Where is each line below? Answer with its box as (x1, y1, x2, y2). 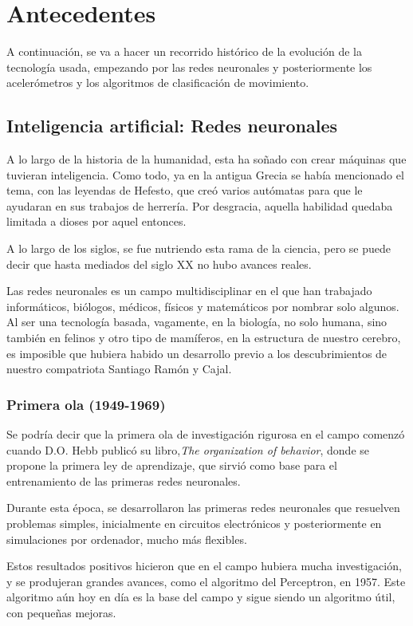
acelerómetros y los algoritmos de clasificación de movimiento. (6, 74, 309, 91)
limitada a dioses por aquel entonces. (6, 213, 187, 230)
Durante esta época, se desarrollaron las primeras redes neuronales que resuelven (6, 499, 400, 516)
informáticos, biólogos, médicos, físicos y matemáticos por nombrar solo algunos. (6, 297, 399, 314)
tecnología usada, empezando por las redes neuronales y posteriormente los (6, 58, 372, 75)
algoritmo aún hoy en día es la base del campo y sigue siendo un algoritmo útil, (6, 589, 395, 605)
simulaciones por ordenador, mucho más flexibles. (6, 530, 247, 547)
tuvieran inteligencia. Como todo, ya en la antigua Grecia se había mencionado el (6, 166, 404, 183)
